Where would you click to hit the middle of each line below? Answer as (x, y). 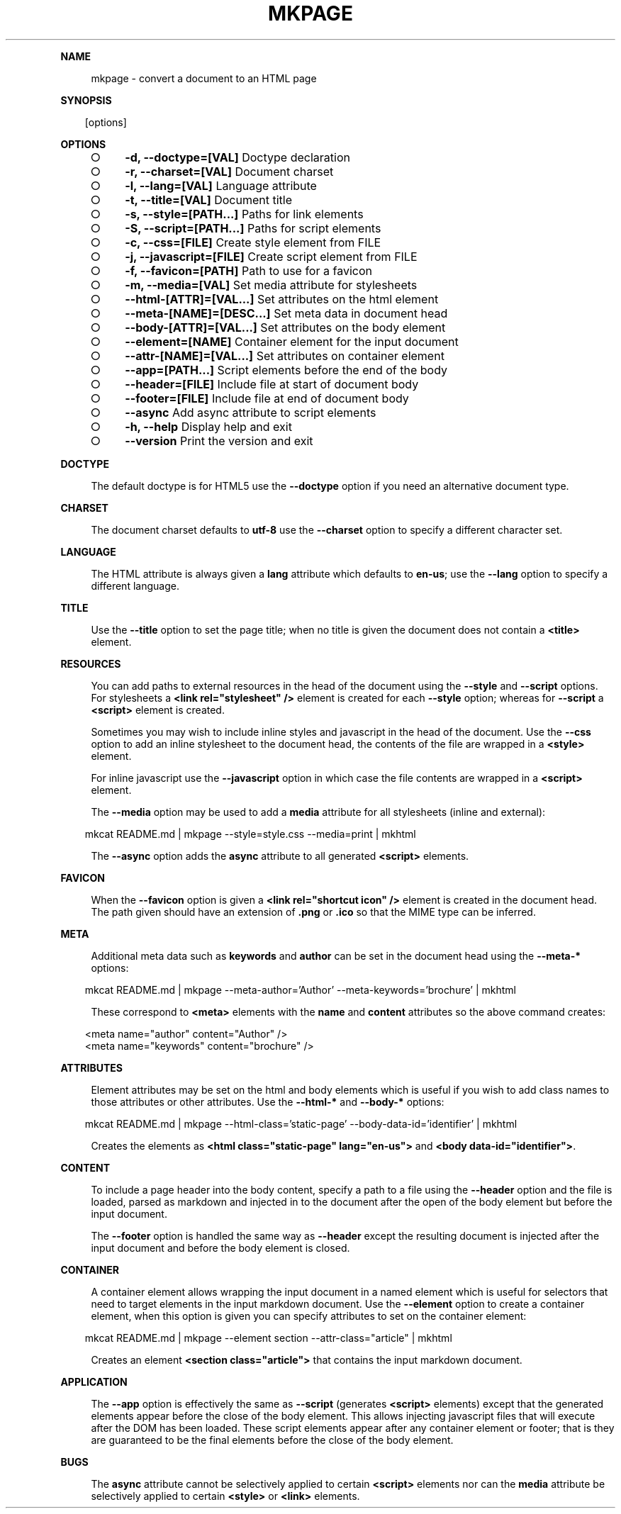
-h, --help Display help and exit (208, 426)
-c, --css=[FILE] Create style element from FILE (253, 242)
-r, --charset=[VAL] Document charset (229, 171)
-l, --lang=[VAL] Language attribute (221, 185)
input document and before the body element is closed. (220, 1247)
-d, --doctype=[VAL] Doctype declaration (237, 157)
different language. (135, 585)
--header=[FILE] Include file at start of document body (272, 384)
